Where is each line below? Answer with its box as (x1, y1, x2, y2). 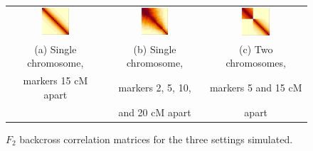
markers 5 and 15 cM (209, 80, 302, 94)
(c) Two (238, 41, 273, 56)
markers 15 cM (23, 73, 88, 88)
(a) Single (34, 41, 77, 56)
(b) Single (133, 41, 176, 56)
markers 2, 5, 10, (118, 80, 191, 94)
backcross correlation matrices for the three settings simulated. (19, 131, 293, 146)
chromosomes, (226, 55, 286, 70)
